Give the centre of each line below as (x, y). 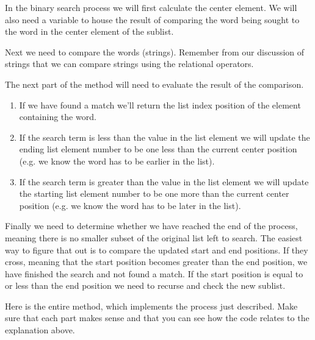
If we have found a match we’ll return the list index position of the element (160, 104)
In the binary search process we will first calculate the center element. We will (151, 7)
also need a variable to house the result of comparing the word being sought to (152, 19)
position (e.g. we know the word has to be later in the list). (130, 205)
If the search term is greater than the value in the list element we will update (164, 181)
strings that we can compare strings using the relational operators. (129, 64)
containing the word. (58, 117)
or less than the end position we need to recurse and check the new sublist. (145, 285)
